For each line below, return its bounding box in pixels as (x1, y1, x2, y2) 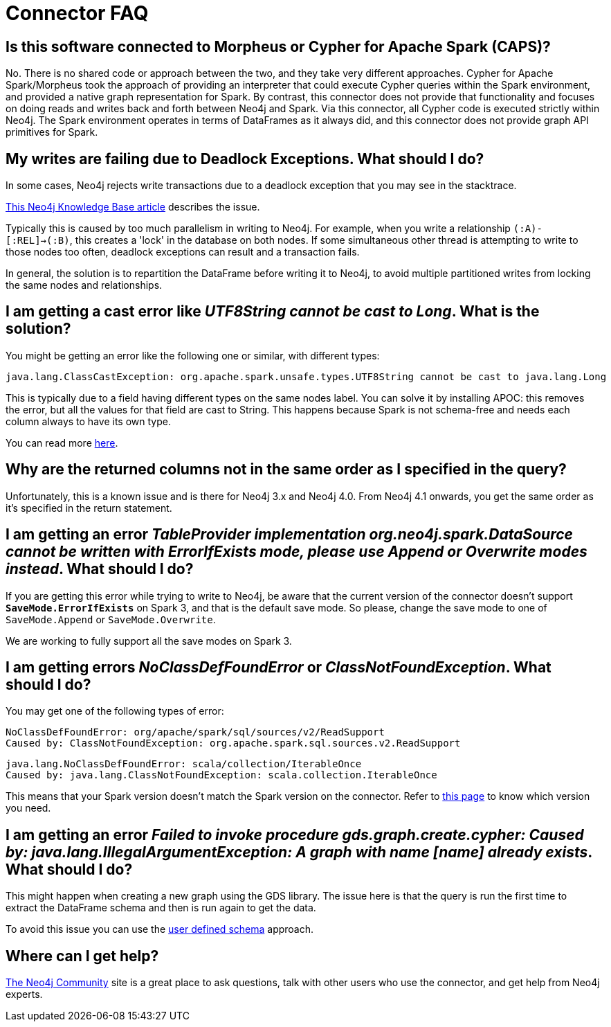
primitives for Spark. (6, 126, 98, 139)
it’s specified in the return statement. (6, 501, 172, 514)
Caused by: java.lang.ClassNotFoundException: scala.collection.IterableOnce (6, 769, 437, 781)
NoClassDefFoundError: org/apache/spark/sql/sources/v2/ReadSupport (6, 726, 385, 738)
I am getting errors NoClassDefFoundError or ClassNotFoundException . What (6, 658, 551, 676)
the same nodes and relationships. (6, 279, 163, 292)
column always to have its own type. (6, 415, 171, 427)
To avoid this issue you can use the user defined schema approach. (6, 923, 314, 936)
